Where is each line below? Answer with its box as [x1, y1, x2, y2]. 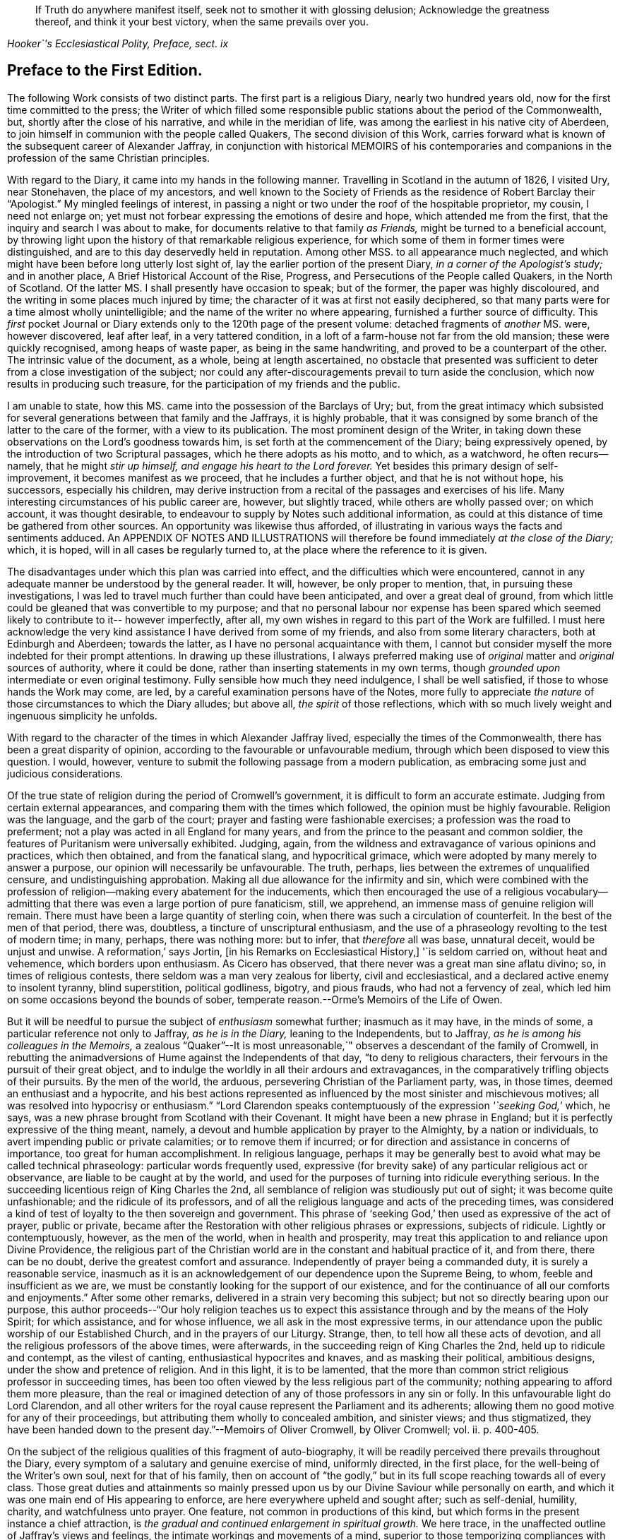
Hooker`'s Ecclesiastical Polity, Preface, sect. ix [7, 37, 229, 49]
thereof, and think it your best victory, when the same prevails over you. [35, 16, 369, 28]
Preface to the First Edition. [7, 61, 203, 80]
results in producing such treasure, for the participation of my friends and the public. [7, 377, 400, 390]
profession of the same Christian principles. [7, 151, 210, 164]
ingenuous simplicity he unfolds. [7, 709, 157, 722]
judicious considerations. [7, 767, 124, 780]
